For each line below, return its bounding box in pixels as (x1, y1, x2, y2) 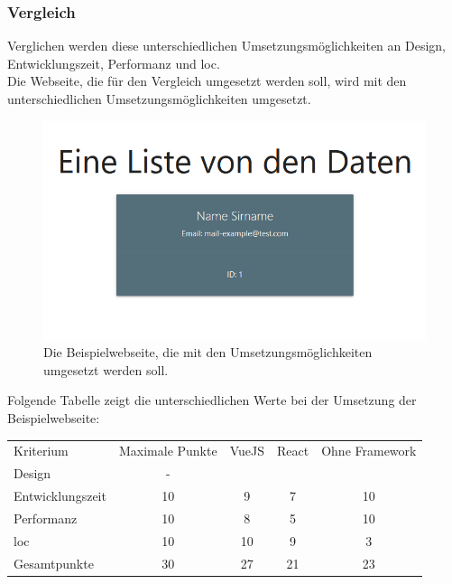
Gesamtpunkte (14, 553, 94, 572)
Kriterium (14, 441, 69, 460)
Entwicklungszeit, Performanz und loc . (7, 53, 220, 72)
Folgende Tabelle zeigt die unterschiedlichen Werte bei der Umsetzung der (7, 391, 417, 410)
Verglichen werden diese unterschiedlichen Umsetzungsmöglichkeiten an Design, (7, 36, 446, 55)
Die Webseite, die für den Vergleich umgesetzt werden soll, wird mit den (7, 71, 407, 90)
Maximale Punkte (118, 441, 217, 460)
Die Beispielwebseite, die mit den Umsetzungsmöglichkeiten (43, 343, 373, 362)
